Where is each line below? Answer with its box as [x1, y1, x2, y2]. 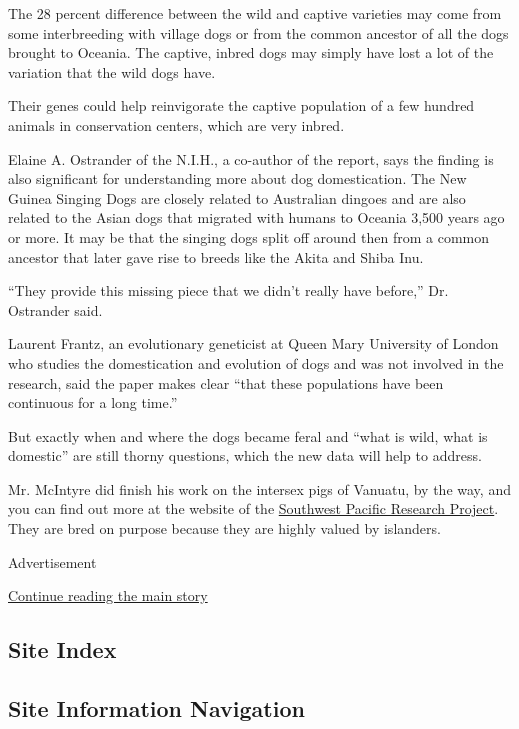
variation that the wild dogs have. [8, 61, 216, 82]
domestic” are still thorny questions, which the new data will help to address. [8, 445, 482, 466]
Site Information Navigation [8, 693, 305, 724]
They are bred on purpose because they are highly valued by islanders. [8, 518, 441, 539]
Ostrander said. [8, 299, 103, 320]
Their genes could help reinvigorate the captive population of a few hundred [8, 95, 475, 116]
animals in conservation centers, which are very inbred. [8, 114, 345, 135]
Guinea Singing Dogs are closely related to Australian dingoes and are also [8, 187, 466, 208]
